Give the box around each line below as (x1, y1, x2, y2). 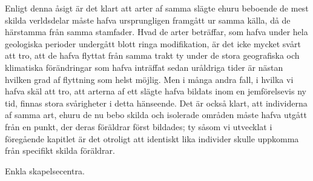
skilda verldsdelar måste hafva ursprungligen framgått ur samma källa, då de (5, 13, 291, 26)
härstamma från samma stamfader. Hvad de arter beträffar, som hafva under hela (5, 25, 308, 38)
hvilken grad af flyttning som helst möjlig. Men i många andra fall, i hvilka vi (5, 73, 294, 85)
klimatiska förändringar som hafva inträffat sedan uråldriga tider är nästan (5, 61, 283, 73)
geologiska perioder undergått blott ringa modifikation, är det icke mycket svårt (5, 37, 301, 50)
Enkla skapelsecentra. (5, 164, 85, 177)
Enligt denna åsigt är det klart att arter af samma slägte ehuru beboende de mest (5, 2, 309, 14)
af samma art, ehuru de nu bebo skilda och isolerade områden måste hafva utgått (5, 108, 308, 121)
